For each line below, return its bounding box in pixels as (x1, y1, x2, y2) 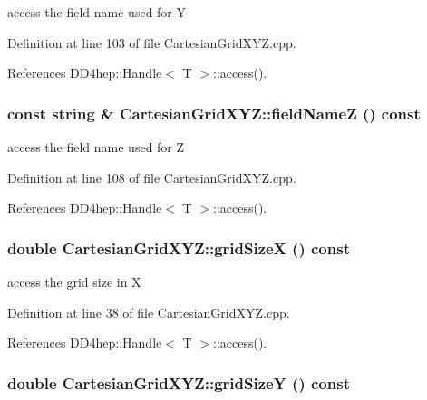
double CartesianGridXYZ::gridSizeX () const (7, 236, 350, 259)
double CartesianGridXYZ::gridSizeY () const (7, 371, 350, 394)
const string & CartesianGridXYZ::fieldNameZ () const (7, 101, 421, 124)
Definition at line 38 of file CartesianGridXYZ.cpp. (7, 302, 290, 321)
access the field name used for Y (7, 3, 187, 21)
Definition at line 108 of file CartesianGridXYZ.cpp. (7, 167, 296, 186)
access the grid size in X (7, 272, 141, 290)
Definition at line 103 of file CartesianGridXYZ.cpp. (7, 33, 296, 52)
